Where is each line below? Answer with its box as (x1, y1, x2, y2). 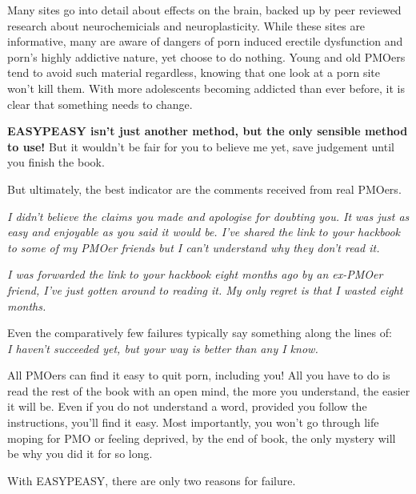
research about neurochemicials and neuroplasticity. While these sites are (7, 17, 366, 34)
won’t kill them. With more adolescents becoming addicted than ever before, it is (7, 79, 405, 96)
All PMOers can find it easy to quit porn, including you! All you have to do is (7, 367, 390, 384)
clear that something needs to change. (7, 95, 193, 112)
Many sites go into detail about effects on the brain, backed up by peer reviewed (7, 2, 402, 18)
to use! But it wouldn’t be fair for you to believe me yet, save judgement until (7, 138, 394, 155)
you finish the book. (7, 154, 105, 171)
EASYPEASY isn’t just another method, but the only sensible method (7, 122, 408, 139)
